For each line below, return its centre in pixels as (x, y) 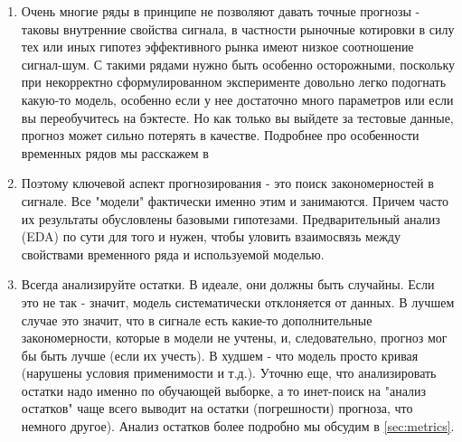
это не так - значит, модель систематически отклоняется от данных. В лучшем (238, 301)
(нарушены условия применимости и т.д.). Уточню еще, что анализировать (229, 373)
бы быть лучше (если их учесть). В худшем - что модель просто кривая (220, 355)
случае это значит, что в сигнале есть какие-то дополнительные (197, 320)
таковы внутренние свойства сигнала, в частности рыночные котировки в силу (238, 28)
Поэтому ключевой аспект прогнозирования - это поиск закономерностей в (227, 183)
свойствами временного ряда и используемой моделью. (173, 254)
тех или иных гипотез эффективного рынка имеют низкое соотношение (217, 47)
